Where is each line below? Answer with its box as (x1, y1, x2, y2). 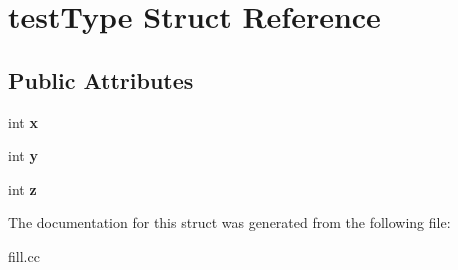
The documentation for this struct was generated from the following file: (8, 212, 451, 233)
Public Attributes (8, 64, 194, 95)
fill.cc (8, 245, 40, 266)
